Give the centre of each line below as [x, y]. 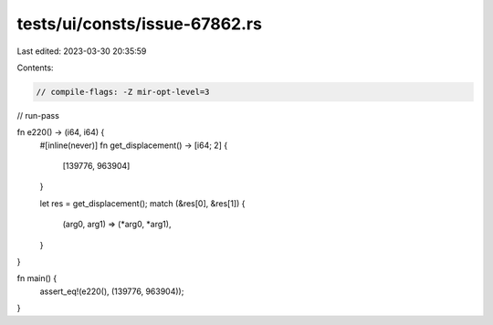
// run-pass [38, 115]
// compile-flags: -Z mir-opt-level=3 [123, 92]
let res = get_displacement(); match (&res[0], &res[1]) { [142, 203]
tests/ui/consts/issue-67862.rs [139, 24]
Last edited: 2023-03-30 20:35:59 [82, 51]
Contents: [35, 68]
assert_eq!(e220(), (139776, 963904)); [112, 291]
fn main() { [37, 278]
